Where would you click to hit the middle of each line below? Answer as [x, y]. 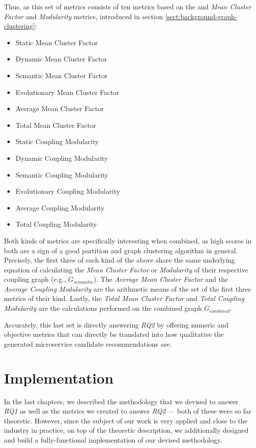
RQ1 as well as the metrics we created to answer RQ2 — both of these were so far [128, 411]
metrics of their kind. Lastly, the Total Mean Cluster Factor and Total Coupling [124, 298]
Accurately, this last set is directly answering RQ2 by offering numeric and [116, 324]
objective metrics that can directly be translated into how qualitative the [114, 334]
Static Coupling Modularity [57, 141]
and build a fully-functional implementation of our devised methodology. [113, 439]
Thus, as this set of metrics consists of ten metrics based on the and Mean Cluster [128, 6]
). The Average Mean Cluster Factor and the [161, 279]
